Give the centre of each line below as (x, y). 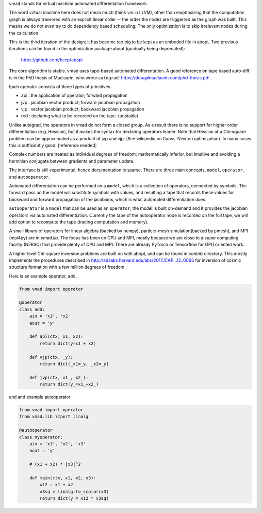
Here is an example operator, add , (43, 276)
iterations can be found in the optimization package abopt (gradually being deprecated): (97, 49)
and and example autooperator (40, 397)
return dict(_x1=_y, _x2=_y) (74, 364)
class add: (32, 309)
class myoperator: (41, 437)
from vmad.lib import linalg (54, 417)
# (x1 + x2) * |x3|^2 (55, 464)
